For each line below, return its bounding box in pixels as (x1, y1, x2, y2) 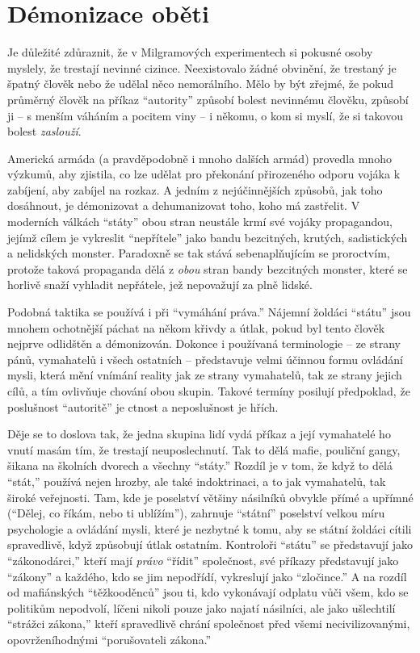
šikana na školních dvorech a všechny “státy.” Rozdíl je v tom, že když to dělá (7, 457, 393, 474)
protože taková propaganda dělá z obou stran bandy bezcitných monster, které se (7, 260, 408, 277)
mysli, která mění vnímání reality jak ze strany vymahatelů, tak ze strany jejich (7, 366, 402, 383)
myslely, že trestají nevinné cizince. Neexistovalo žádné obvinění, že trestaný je (7, 59, 397, 76)
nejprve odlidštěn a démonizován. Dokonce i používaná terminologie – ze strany (7, 335, 401, 352)
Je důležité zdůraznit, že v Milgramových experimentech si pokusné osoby (7, 44, 373, 61)
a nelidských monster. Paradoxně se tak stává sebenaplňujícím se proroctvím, (7, 245, 390, 262)
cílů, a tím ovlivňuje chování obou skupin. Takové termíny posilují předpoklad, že (7, 383, 410, 399)
